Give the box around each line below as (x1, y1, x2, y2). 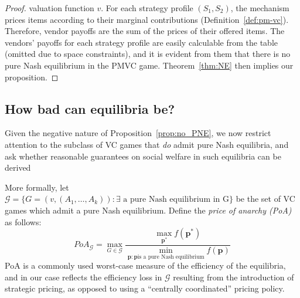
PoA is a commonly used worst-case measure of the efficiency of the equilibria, (5, 259, 286, 272)
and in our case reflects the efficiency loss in (5, 270, 162, 283)
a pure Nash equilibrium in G (123, 195, 229, 204)
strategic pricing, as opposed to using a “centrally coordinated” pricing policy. (5, 282, 285, 294)
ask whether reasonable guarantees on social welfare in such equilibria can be (5, 150, 281, 162)
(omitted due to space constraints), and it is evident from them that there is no (5, 48, 291, 60)
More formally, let (5, 181, 69, 193)
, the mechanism (230, 2, 289, 13)
